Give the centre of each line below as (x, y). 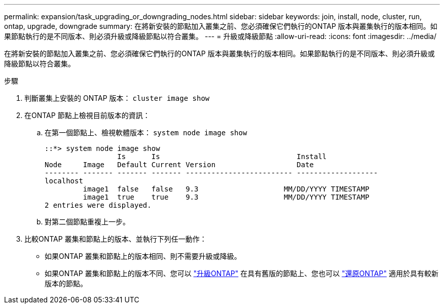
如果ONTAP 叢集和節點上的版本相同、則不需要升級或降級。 (143, 256)
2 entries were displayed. (98, 205)
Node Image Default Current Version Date (179, 165)
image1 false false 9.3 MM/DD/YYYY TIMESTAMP (226, 189)
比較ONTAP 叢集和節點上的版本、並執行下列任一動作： (116, 239)
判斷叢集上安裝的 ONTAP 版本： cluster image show (117, 98)
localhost (64, 181)
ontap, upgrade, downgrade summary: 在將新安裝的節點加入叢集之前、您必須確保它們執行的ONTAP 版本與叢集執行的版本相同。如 (221, 26)
